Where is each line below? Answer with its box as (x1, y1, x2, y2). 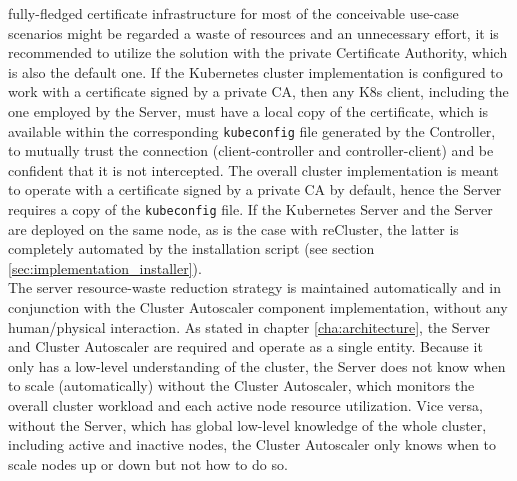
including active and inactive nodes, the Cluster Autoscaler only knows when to (8, 434, 497, 455)
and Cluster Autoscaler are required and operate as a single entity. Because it (8, 336, 483, 357)
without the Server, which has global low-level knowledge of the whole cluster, (8, 414, 487, 435)
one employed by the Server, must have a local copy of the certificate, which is (8, 100, 489, 121)
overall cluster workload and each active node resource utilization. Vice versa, (8, 395, 483, 415)
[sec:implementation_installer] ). (8, 257, 202, 278)
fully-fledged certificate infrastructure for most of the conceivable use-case (8, 3, 459, 23)
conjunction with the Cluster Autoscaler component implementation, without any (8, 297, 508, 318)
